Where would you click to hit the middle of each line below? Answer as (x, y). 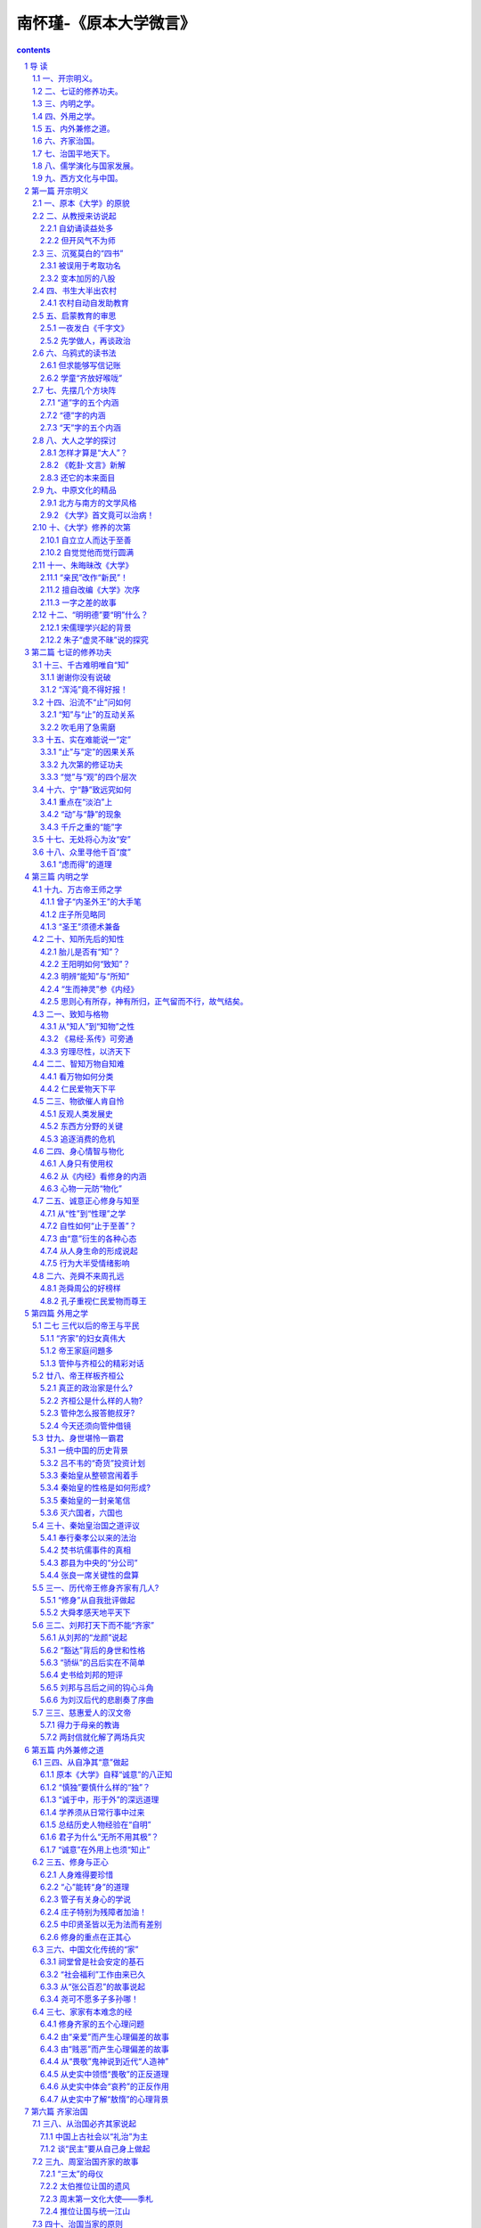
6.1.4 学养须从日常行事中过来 (93, 1812)
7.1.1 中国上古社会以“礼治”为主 (94, 2136)
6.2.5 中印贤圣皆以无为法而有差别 (101, 1924)
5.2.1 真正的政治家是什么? (87, 1388)
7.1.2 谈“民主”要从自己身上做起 (95, 2149)
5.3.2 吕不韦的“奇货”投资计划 (93, 1462)
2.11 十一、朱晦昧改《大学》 (83, 565)
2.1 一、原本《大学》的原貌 (81, 203)
